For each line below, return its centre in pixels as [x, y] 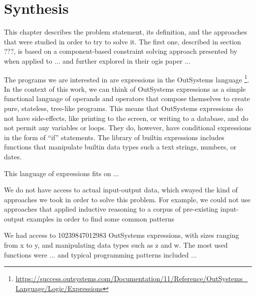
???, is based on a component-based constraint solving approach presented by [121, 51]
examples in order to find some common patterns [100, 218]
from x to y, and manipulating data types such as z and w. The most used [116, 245]
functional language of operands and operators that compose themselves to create [127, 98]
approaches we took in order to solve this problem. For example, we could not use [127, 199]
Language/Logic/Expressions [59, 288]
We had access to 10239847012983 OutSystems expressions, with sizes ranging [122, 235]
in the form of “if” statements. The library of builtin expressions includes [114, 137]
